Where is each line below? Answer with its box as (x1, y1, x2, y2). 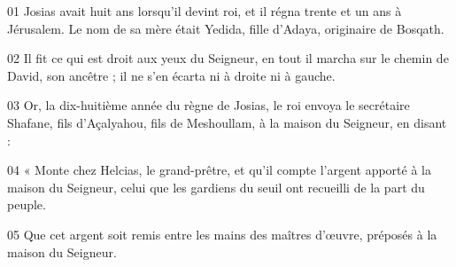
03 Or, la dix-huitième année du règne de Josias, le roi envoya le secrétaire (7, 96, 410, 114)
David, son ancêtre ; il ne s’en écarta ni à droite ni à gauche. (7, 66, 336, 84)
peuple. (7, 195, 46, 214)
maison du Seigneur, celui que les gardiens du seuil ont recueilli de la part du (7, 177, 425, 196)
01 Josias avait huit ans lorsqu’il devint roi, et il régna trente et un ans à (7, 2, 402, 20)
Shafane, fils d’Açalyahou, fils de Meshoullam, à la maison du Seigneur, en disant (7, 113, 447, 131)
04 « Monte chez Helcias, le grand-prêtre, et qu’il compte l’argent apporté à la (7, 161, 431, 179)
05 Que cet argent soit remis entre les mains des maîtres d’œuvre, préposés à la (7, 224, 437, 243)
